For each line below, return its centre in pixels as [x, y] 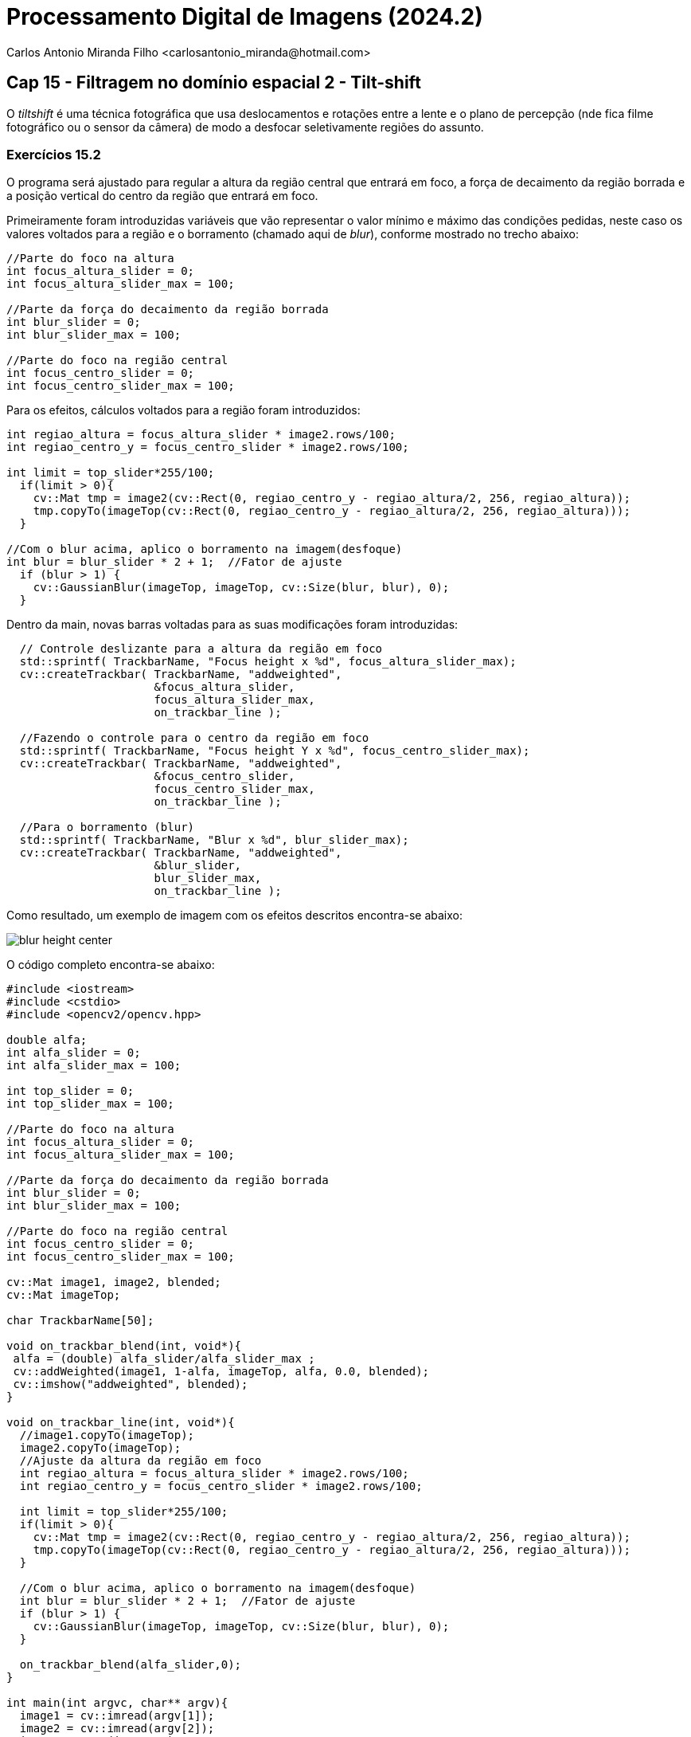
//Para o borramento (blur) [107, 827]
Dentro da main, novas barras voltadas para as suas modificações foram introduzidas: [232, 625]
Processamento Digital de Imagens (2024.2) [245, 17]
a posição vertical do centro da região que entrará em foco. [162, 196]
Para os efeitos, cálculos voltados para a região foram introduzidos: [183, 410]
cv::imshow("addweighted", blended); [131, 1384]
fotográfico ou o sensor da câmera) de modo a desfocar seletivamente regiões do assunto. [245, 127]
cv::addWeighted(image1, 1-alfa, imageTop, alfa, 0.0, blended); [221, 1372]
